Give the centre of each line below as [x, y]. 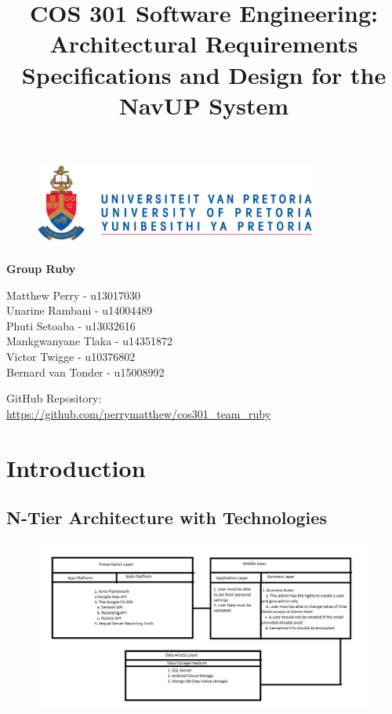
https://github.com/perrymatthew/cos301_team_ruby [139, 413]
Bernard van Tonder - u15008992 [85, 372]
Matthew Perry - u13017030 [73, 295]
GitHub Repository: [54, 398]
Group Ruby [41, 269]
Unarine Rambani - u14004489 [80, 310]
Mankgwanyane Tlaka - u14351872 [89, 341]
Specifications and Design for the [204, 74]
